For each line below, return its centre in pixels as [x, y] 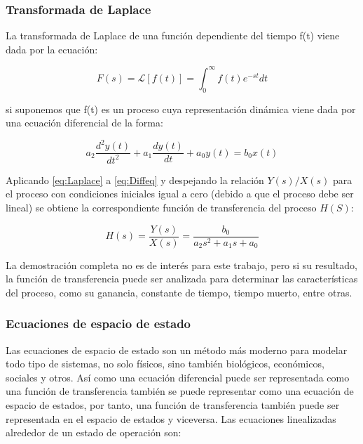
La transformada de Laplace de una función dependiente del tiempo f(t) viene [173, 35]
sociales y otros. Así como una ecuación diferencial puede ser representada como [178, 377]
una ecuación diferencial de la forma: [84, 123]
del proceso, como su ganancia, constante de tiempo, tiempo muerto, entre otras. [179, 292]
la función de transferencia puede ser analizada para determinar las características [182, 279]
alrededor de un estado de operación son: [94, 432]
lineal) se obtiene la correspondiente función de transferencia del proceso [161, 207]
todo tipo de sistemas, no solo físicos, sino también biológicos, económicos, [165, 364]
